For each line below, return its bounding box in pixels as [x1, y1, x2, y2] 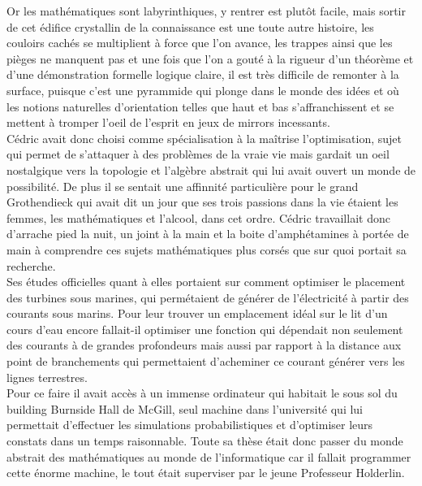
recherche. [6, 257, 56, 274]
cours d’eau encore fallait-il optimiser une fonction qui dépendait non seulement [6, 320, 403, 337]
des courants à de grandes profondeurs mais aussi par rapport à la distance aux [6, 336, 402, 354]
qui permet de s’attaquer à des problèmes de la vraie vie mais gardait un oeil [6, 145, 390, 163]
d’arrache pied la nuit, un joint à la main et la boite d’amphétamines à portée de [6, 225, 409, 242]
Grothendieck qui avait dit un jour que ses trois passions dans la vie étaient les [6, 193, 398, 210]
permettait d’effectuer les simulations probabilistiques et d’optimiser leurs [6, 416, 373, 433]
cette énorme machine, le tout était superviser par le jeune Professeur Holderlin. [6, 464, 405, 481]
